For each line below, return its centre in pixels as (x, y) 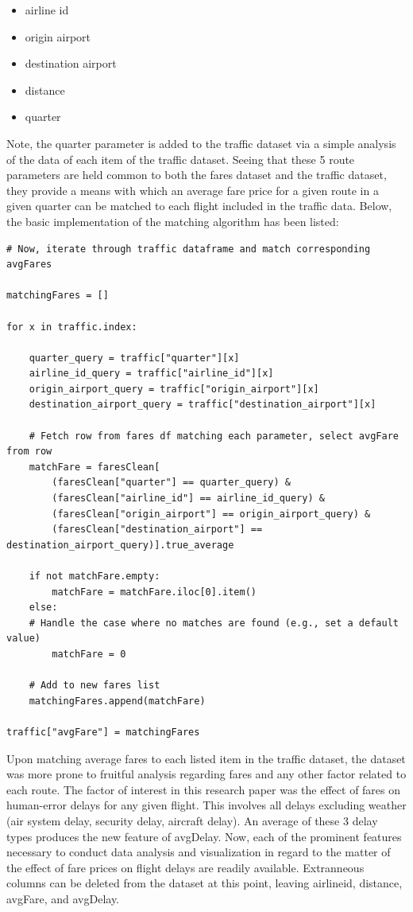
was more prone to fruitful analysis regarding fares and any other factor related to (206, 774)
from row (29, 452)
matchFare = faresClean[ (95, 467)
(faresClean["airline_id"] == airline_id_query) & (188, 499)
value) (23, 639)
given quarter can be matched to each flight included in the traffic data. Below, (199, 206)
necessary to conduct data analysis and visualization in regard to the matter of (199, 852)
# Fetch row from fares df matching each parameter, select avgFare (214, 436)
